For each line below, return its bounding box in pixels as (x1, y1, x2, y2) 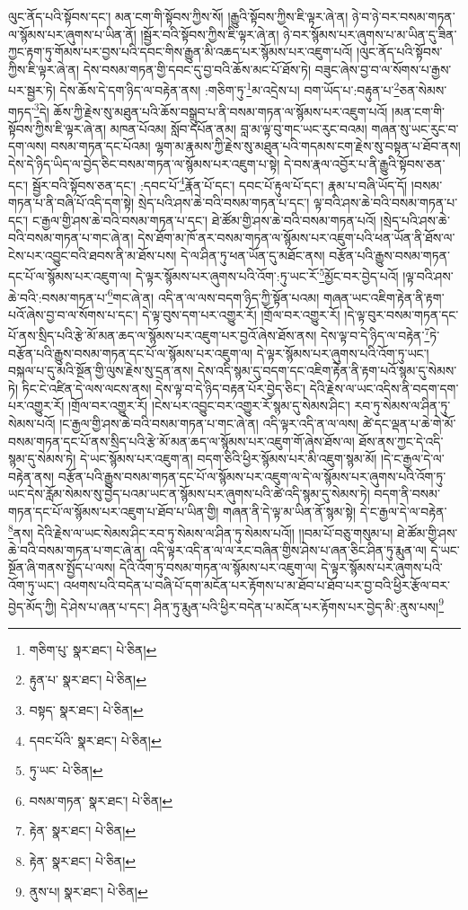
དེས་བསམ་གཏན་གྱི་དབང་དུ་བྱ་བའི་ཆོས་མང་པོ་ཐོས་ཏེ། (83, 59, 312, 78)
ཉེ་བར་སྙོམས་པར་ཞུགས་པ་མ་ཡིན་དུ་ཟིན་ (283, 24, 457, 43)
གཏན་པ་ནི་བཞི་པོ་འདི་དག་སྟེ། (8, 192, 135, 211)
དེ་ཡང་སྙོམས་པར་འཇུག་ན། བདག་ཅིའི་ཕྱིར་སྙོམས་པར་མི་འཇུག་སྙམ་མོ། (79, 449, 377, 468)
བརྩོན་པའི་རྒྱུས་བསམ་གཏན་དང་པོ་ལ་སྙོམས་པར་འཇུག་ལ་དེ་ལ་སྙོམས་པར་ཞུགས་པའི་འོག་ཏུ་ (57, 466, 446, 485)
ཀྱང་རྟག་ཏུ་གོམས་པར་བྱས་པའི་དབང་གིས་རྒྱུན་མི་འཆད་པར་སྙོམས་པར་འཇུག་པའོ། (8, 42, 353, 61)
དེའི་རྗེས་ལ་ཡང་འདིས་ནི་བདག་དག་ (309, 378, 459, 397)
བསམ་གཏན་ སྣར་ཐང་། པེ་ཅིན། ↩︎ (29, 791, 173, 809)
